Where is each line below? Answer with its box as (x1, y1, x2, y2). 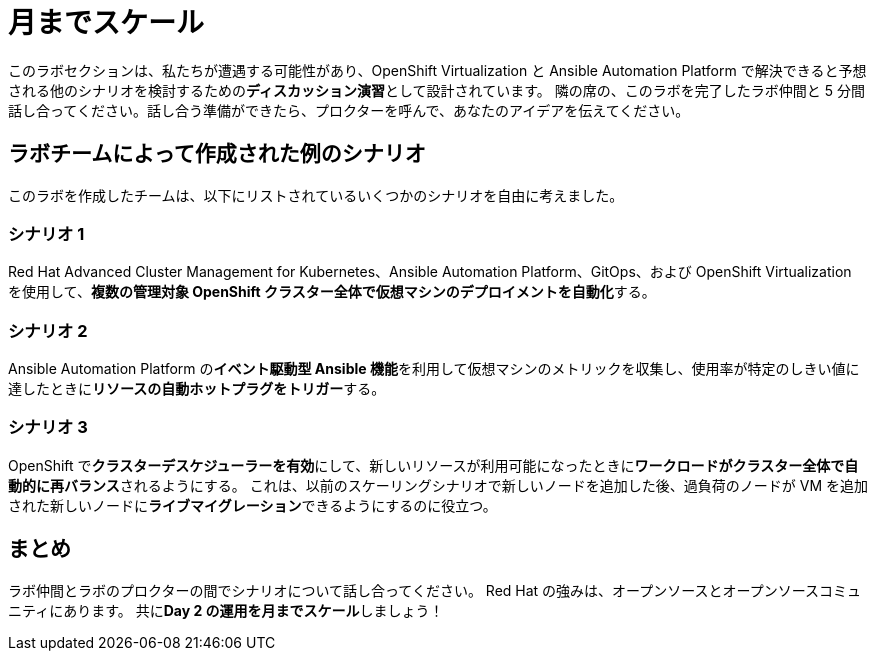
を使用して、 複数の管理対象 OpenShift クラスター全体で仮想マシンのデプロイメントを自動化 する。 (8, 283, 656, 301)
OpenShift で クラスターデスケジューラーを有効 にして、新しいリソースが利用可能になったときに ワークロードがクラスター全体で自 (8, 456, 859, 474)
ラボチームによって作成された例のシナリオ (8, 141, 426, 167)
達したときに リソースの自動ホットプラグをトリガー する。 (8, 380, 386, 398)
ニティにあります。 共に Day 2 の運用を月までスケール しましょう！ (8, 601, 444, 619)
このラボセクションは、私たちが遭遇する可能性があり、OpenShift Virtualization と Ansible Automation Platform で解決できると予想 (8, 61, 867, 79)
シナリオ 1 (8, 223, 85, 244)
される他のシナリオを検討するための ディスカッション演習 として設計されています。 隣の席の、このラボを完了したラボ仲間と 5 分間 (8, 81, 865, 99)
